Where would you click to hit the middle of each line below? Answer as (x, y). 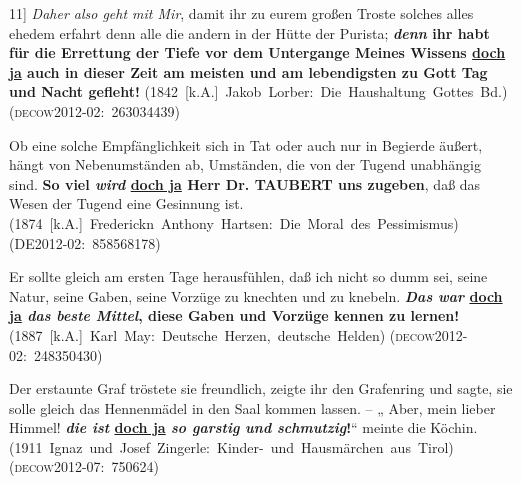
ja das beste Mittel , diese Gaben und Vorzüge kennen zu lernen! (234, 315)
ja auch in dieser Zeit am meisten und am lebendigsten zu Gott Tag (248, 71)
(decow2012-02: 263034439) (94, 110)
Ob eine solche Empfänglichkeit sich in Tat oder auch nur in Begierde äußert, (246, 144)
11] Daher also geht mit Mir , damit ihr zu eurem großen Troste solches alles (241, 13)
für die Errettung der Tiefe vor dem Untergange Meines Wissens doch (257, 52)
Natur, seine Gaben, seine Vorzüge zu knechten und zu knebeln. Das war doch (256, 295)
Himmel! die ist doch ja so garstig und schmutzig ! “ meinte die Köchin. (243, 427)
